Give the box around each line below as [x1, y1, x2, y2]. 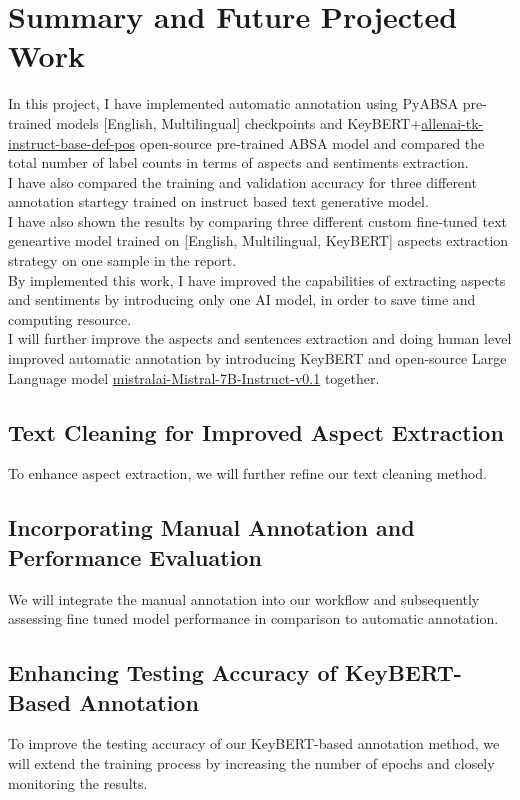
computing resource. [8, 308, 132, 329]
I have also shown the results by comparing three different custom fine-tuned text [8, 210, 508, 231]
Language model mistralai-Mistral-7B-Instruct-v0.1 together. [8, 367, 380, 388]
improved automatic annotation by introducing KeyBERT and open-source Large [8, 348, 507, 369]
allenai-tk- [421, 112, 484, 133]
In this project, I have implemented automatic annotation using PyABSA [8, 93, 459, 114]
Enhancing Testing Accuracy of [8, 657, 337, 688]
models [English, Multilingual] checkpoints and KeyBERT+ [56, 112, 422, 133]
